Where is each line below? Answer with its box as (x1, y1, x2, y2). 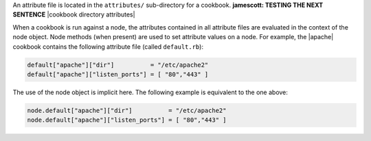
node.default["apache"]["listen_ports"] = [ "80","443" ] (27, 116, 227, 124)
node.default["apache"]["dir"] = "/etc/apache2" (27, 107, 227, 114)
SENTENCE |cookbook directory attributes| (12, 10, 135, 19)
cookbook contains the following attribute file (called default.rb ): (12, 42, 204, 51)
